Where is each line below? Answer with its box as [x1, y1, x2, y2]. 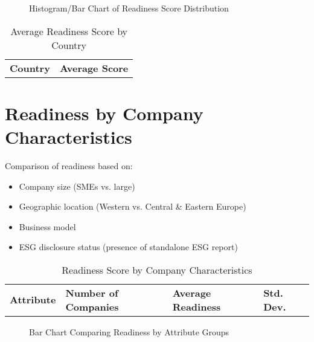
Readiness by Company [5, 100, 203, 125]
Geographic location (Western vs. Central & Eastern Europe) [19, 200, 246, 213]
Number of [65, 285, 118, 300]
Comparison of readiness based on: [5, 159, 133, 172]
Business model [19, 220, 76, 233]
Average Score [59, 60, 129, 75]
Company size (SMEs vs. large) [19, 179, 135, 192]
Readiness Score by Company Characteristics [62, 262, 252, 277]
